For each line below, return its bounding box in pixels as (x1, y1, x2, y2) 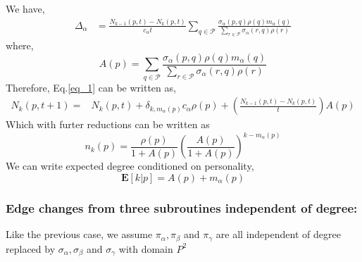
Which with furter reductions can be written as (6, 117, 210, 132)
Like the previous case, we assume (6, 227, 153, 242)
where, (6, 38, 34, 53)
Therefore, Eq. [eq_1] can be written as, (6, 80, 176, 94)
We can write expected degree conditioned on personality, (6, 158, 254, 173)
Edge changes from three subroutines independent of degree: (6, 199, 358, 216)
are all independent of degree (216, 227, 341, 242)
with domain (118, 241, 173, 256)
